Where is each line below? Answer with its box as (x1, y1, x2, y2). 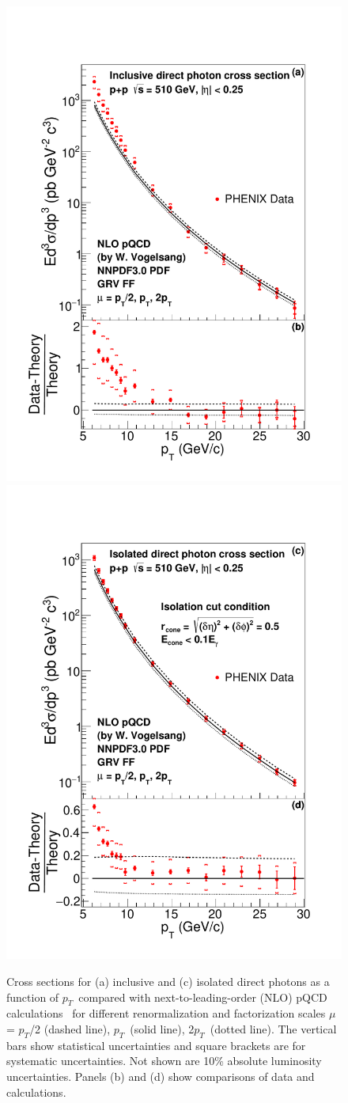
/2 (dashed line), (29, 1021, 111, 1037)
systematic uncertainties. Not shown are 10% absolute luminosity (6, 1052, 322, 1069)
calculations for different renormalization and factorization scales (6, 1005, 326, 1022)
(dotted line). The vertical (210, 1021, 337, 1037)
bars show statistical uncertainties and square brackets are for (6, 1037, 306, 1053)
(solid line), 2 (130, 1021, 195, 1037)
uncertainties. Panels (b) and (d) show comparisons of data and (6, 1068, 315, 1084)
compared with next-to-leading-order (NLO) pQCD (78, 988, 327, 1005)
